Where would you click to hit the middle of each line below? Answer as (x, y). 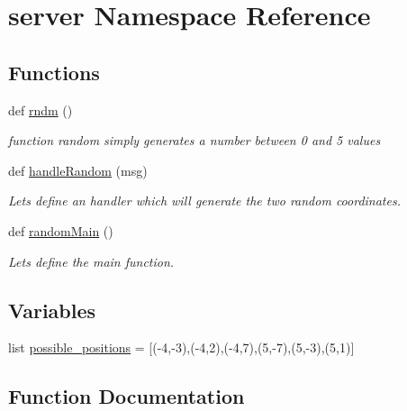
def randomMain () (61, 230)
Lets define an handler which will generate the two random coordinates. (204, 201)
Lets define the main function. (91, 261)
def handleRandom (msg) (78, 170)
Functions (54, 72)
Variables (52, 310)
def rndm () (41, 110)
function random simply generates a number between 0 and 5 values (194, 140)
